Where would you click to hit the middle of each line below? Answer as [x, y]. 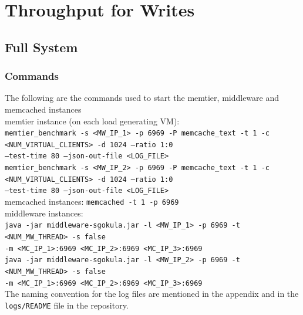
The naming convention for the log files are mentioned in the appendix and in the [152, 294]
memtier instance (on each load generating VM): [92, 121]
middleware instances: [44, 213]
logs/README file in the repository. [67, 305]
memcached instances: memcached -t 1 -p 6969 [92, 201]
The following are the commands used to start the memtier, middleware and [142, 98]
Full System [41, 47]
